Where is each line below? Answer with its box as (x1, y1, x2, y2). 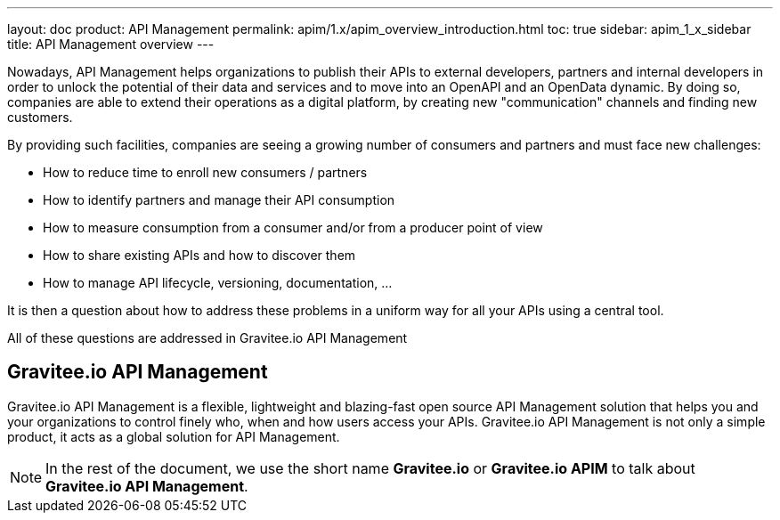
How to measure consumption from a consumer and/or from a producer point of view (43, 220, 543, 235)
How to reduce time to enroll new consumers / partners (43, 165, 368, 180)
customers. (7, 110, 73, 125)
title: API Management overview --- (7, 37, 215, 52)
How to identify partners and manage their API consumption (43, 192, 395, 207)
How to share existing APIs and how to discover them (43, 248, 356, 263)
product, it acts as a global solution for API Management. (7, 428, 340, 444)
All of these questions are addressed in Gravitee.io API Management (7, 330, 408, 345)
